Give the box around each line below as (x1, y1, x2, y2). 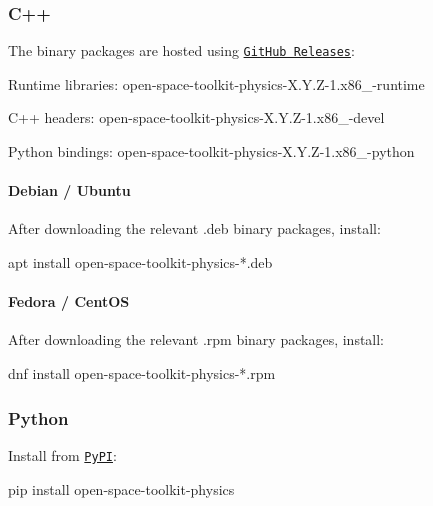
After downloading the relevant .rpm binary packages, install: (8, 329, 385, 350)
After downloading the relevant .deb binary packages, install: (8, 218, 381, 239)
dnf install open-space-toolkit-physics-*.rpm (8, 363, 276, 384)
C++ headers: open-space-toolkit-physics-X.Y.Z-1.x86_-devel (8, 107, 385, 128)
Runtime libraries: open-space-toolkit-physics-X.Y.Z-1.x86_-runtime (8, 73, 425, 94)
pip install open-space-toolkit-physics (8, 478, 235, 499)
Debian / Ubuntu (8, 180, 131, 201)
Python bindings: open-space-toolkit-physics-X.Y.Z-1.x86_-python (8, 141, 415, 162)
